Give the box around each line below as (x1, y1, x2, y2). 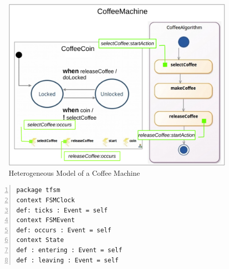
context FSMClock (16, 196, 75, 204)
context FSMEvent (16, 217, 75, 224)
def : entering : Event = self (16, 246, 122, 254)
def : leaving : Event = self (16, 256, 119, 264)
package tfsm (16, 186, 60, 194)
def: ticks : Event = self (16, 206, 108, 214)
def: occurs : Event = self (16, 226, 112, 234)
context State (16, 236, 64, 244)
